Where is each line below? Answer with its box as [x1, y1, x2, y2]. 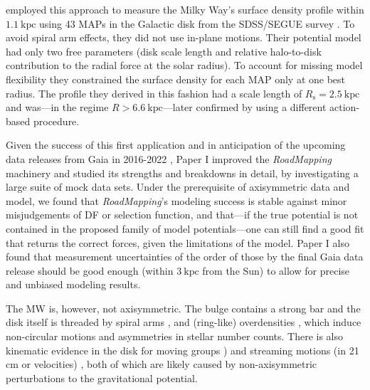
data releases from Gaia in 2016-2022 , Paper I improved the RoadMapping [6, 151, 332, 166]
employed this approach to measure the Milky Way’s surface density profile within [6, 2, 364, 16]
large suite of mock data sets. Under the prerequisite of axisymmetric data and [6, 179, 350, 194]
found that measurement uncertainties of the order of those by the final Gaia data [6, 249, 364, 264]
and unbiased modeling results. [6, 277, 141, 292]
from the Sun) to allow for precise [202, 263, 350, 278]
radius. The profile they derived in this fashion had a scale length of [6, 85, 302, 100]
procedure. [33, 113, 80, 128]
